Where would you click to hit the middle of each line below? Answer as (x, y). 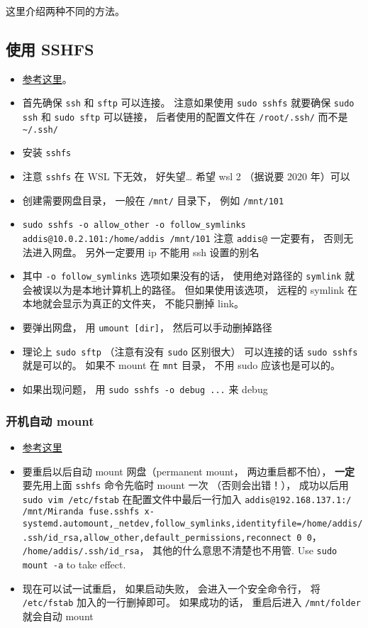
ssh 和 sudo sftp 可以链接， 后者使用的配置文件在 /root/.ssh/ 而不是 (185, 117)
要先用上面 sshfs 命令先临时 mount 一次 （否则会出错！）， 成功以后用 (185, 485)
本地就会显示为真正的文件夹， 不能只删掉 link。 (133, 303)
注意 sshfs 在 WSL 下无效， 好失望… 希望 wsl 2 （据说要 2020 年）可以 (186, 176)
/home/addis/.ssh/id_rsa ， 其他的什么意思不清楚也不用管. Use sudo (180, 550)
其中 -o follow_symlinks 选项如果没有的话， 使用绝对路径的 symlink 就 (189, 276)
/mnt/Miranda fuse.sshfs (81, 512)
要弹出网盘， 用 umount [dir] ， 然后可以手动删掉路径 (147, 327)
